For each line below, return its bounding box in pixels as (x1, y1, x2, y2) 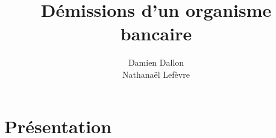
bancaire (120, 21, 192, 46)
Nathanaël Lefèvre (122, 67, 190, 80)
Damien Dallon (128, 56, 184, 69)
